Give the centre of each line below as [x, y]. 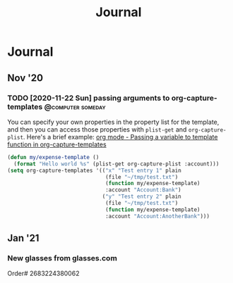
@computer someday [75, 106]
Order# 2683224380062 [43, 273]
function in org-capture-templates [57, 144]
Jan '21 [23, 238]
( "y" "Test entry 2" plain [142, 197]
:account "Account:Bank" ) [143, 190]
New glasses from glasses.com [62, 258]
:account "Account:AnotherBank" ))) [157, 216]
